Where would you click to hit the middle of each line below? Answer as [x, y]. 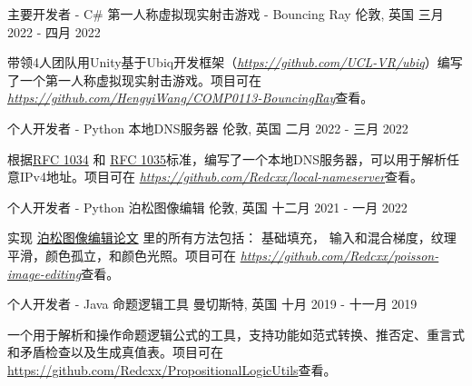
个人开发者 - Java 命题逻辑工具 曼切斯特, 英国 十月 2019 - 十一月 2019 [212, 304]
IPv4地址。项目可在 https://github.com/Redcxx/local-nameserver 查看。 [221, 177]
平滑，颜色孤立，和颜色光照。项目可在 [122, 255]
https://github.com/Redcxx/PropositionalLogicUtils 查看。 [172, 369]
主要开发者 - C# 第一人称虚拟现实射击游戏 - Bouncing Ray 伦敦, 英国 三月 [226, 14]
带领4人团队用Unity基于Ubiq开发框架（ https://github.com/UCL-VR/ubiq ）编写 [235, 62]
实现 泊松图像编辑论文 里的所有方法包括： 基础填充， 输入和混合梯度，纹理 [232, 238]
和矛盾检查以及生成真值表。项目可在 [115, 352]
